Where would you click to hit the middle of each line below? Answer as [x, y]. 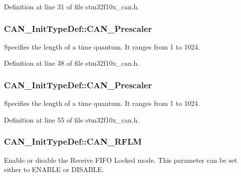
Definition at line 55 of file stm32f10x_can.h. [72, 119]
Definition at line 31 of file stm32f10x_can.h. [72, 6]
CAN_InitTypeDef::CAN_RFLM [73, 141]
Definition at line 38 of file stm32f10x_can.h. [72, 63]
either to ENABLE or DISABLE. [54, 169]
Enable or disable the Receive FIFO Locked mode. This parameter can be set [121, 160]
